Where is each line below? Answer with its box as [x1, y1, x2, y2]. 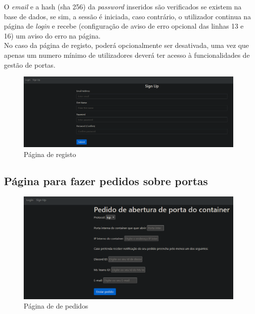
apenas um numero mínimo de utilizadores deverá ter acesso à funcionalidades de [4, 49, 250, 60]
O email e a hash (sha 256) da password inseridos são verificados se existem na [4, 1, 242, 11]
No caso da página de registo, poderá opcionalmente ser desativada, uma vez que [4, 40, 249, 50]
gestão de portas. [4, 59, 56, 70]
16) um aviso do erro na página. [4, 30, 101, 40]
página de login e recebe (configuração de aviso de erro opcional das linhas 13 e [4, 21, 244, 31]
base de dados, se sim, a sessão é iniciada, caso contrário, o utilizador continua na [4, 11, 251, 21]
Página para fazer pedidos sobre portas [4, 173, 208, 188]
